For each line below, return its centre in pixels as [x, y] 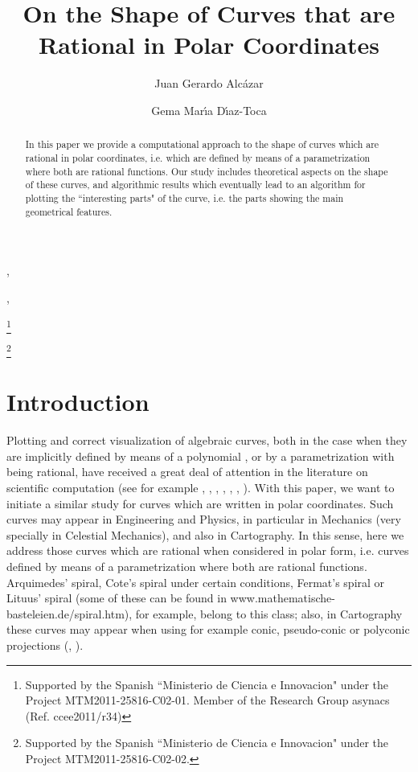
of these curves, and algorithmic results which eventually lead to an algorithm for [195, 185]
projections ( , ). [45, 645]
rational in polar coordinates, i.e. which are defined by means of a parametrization [198, 157]
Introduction [78, 402]
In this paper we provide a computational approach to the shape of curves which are [202, 144]
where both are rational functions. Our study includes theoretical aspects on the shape [207, 171]
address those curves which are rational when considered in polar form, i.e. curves [208, 550]
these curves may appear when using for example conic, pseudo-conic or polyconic [208, 629]
